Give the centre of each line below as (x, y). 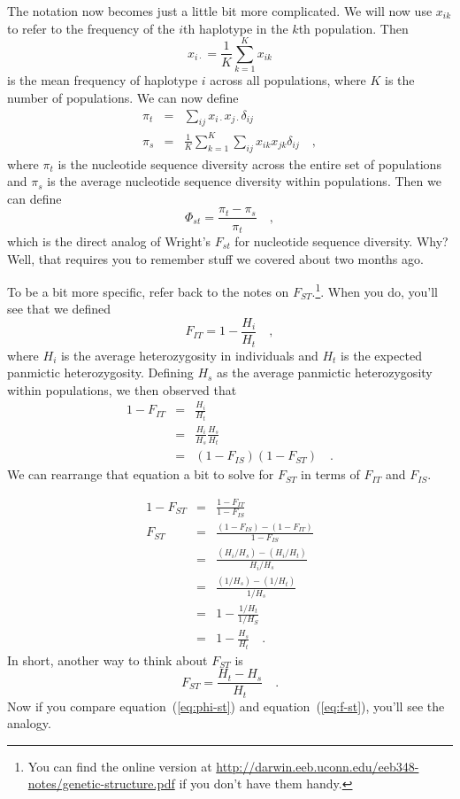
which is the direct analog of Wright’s (109, 240)
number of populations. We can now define (123, 97)
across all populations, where (288, 80)
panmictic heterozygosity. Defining (100, 372)
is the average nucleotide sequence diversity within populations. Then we (244, 181)
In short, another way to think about (107, 659)
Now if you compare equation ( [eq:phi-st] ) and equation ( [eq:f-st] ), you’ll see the (226, 706)
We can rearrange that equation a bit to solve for (141, 474)
